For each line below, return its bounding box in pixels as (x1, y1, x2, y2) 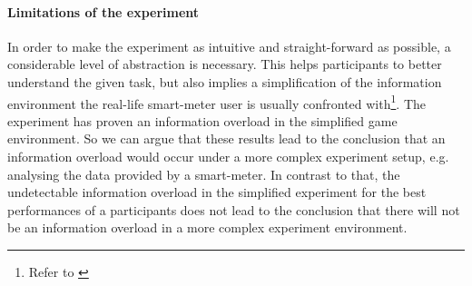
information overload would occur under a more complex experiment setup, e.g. (7, 147, 449, 166)
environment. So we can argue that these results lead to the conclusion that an (7, 129, 446, 148)
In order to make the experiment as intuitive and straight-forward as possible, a (7, 36, 451, 55)
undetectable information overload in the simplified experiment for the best (7, 182, 427, 202)
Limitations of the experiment (7, 2, 200, 21)
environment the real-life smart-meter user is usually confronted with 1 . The (7, 91, 426, 113)
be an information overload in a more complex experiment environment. (7, 218, 408, 237)
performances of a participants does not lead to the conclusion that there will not (7, 200, 460, 219)
